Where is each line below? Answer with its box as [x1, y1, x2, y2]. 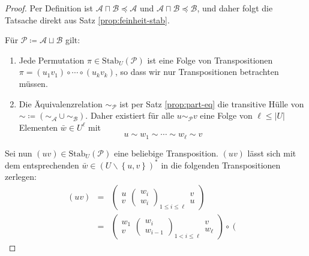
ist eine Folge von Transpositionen [147, 53, 273, 66]
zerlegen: [5, 170, 37, 183]
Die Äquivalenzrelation [19, 97, 103, 110]
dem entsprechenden [5, 158, 79, 171]
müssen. [19, 77, 48, 89]
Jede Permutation [19, 53, 85, 66]
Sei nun [5, 146, 32, 159]
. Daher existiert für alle [85, 109, 175, 122]
